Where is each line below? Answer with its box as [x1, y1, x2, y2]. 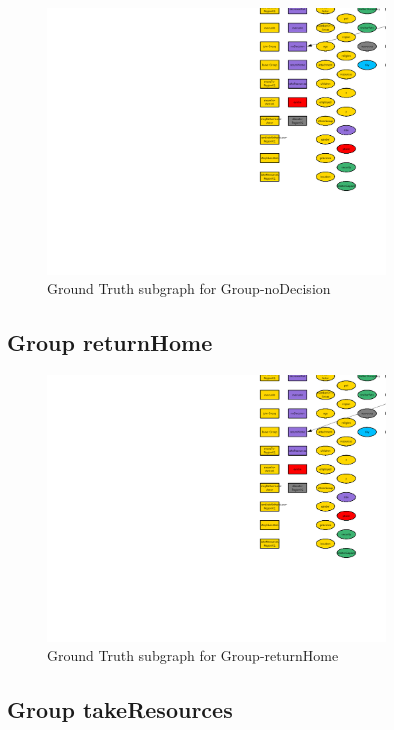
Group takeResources [7, 694, 233, 725]
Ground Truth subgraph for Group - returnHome [47, 645, 339, 666]
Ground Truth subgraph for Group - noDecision [47, 278, 331, 299]
